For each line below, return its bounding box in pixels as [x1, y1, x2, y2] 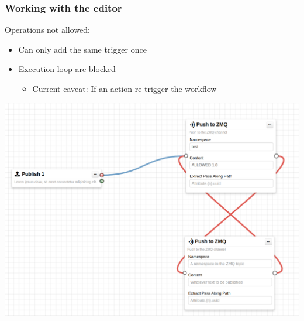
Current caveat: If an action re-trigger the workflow [32, 83, 217, 94]
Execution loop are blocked [18, 63, 116, 75]
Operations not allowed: [5, 23, 90, 36]
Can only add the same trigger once [18, 43, 147, 55]
